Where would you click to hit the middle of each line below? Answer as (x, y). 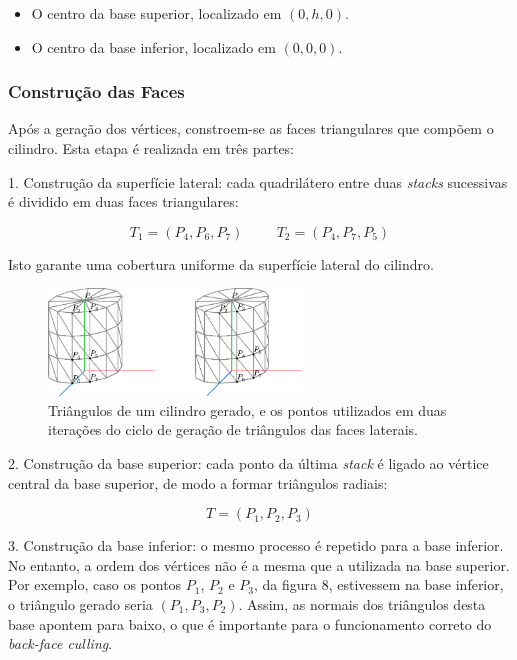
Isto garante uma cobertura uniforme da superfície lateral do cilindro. (221, 263)
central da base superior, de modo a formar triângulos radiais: (198, 482)
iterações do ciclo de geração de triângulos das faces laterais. (233, 429)
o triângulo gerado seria (80, 603)
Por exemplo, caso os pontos (95, 584)
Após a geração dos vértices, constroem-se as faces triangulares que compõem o (251, 128)
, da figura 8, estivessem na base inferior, (378, 584)
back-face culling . (60, 643)
